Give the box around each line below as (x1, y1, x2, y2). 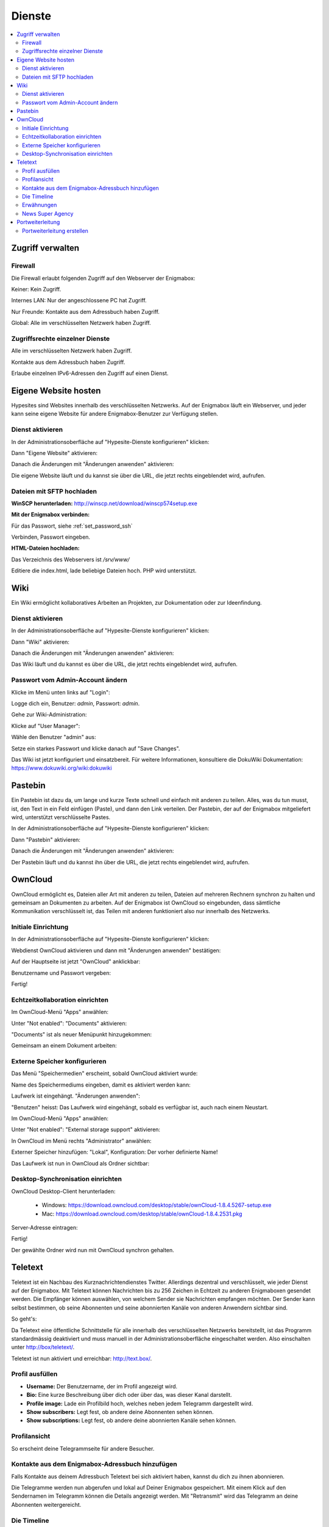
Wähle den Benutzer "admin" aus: (11, 734, 96, 741)
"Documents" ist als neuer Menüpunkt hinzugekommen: (11, 1030, 152, 1038)
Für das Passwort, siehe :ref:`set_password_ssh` (11, 522, 133, 530)
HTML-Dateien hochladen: (11, 544, 80, 552)
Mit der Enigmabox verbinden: (11, 511, 90, 519)
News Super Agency (22, 210, 74, 217)
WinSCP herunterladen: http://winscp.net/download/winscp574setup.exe (11, 500, 197, 507)
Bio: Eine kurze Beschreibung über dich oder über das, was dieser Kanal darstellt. (26, 1391, 232, 1399)
